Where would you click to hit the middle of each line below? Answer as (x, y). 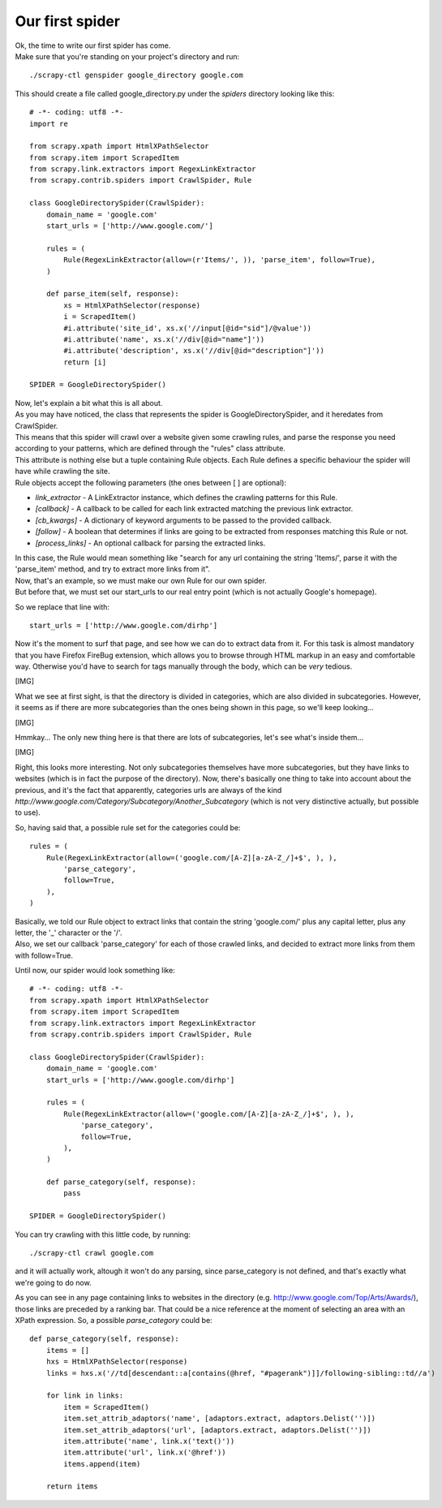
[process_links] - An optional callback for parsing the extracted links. (150, 543)
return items (72, 1486)
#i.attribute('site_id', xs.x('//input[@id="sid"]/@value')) (188, 328)
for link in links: (85, 1396)
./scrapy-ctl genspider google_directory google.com (136, 75)
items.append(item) (102, 1464)
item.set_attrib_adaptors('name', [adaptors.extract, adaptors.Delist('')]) (220, 1419)
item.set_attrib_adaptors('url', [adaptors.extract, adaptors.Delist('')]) (218, 1430)
